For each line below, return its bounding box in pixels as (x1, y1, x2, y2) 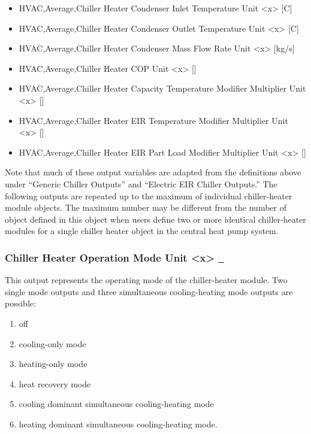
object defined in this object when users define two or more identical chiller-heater (5, 213, 306, 225)
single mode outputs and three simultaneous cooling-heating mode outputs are (5, 285, 293, 298)
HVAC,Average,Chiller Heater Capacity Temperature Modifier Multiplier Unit (19, 82, 306, 95)
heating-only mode (19, 357, 87, 370)
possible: (5, 297, 36, 309)
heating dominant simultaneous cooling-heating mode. (19, 417, 218, 430)
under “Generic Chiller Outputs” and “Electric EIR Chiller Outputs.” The (5, 177, 277, 190)
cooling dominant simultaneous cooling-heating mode (19, 397, 214, 410)
